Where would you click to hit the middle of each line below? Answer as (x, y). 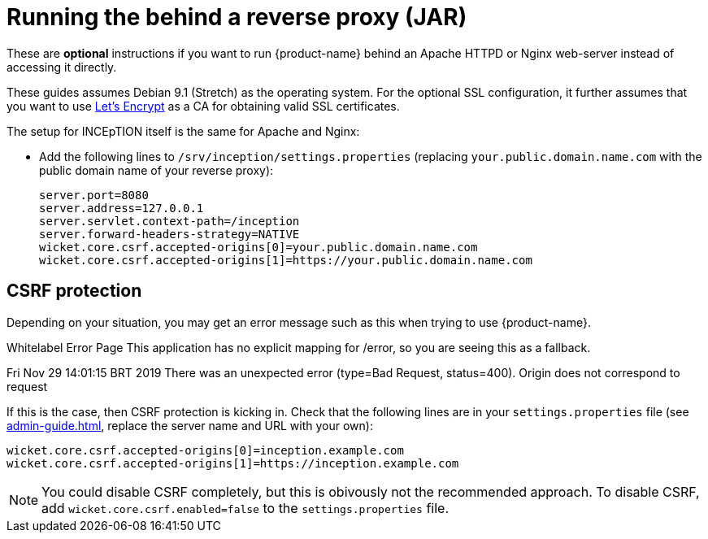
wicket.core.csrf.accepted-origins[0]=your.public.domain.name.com (258, 247)
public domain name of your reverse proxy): (156, 170)
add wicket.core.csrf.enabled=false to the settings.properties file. (245, 508)
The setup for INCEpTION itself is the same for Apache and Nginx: (183, 131)
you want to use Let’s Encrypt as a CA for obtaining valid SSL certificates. (203, 106)
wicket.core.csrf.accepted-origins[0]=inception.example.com (205, 450)
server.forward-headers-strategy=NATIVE (169, 234)
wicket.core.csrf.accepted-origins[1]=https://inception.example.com (233, 463)
